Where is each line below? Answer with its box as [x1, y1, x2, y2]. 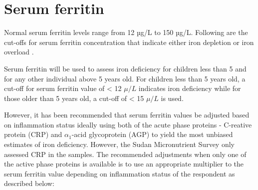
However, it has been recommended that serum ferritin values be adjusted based [4, 109, 250, 120]
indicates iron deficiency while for [138, 83, 241, 93]
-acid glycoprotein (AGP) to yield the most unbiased [71, 129, 233, 139]
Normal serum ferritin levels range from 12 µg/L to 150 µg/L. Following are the [4, 27, 248, 37]
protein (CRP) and [4, 129, 62, 139]
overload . [4, 46, 34, 57]
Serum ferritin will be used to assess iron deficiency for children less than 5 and [4, 63, 247, 73]
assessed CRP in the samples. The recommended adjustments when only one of [4, 148, 247, 159]
